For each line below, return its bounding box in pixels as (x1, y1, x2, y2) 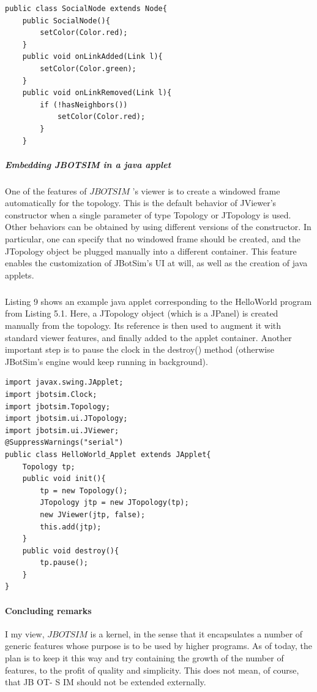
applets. (5, 268, 34, 281)
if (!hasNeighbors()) (40, 100, 128, 109)
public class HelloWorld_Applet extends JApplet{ (5, 450, 211, 459)
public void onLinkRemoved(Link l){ (22, 88, 172, 98)
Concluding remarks (5, 604, 92, 617)
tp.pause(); (40, 558, 89, 567)
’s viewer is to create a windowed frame (132, 184, 280, 197)
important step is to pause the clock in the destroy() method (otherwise (5, 343, 274, 356)
